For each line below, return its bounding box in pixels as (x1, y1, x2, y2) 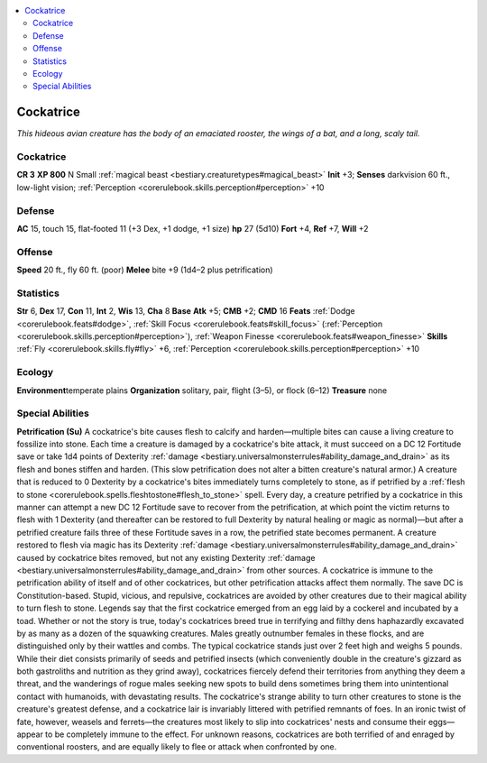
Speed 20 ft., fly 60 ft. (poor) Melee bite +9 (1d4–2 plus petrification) (16, 264, 274, 275)
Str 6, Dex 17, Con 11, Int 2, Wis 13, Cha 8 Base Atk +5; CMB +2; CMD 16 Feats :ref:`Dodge (16, 306, 355, 317)
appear (16, 729, 44, 740)
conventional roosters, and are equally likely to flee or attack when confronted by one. (16, 741, 337, 752)
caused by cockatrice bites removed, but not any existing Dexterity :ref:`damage (16, 552, 316, 563)
